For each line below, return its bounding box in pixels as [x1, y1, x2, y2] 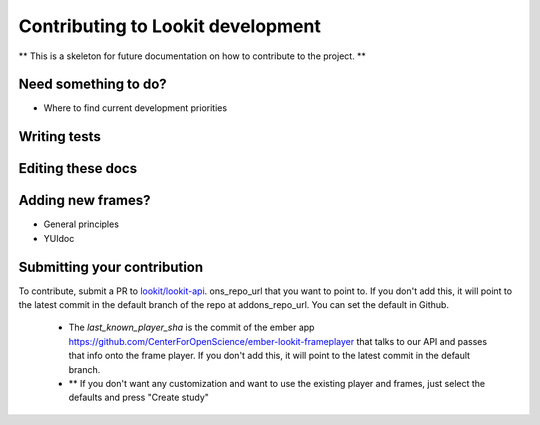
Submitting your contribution [18, 258, 204, 275]
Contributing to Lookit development [18, 15, 322, 37]
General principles [43, 218, 120, 230]
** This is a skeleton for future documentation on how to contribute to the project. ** [18, 50, 367, 62]
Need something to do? [18, 76, 167, 93]
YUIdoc [43, 232, 75, 244]
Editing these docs [18, 160, 138, 177]
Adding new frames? [18, 192, 151, 209]
